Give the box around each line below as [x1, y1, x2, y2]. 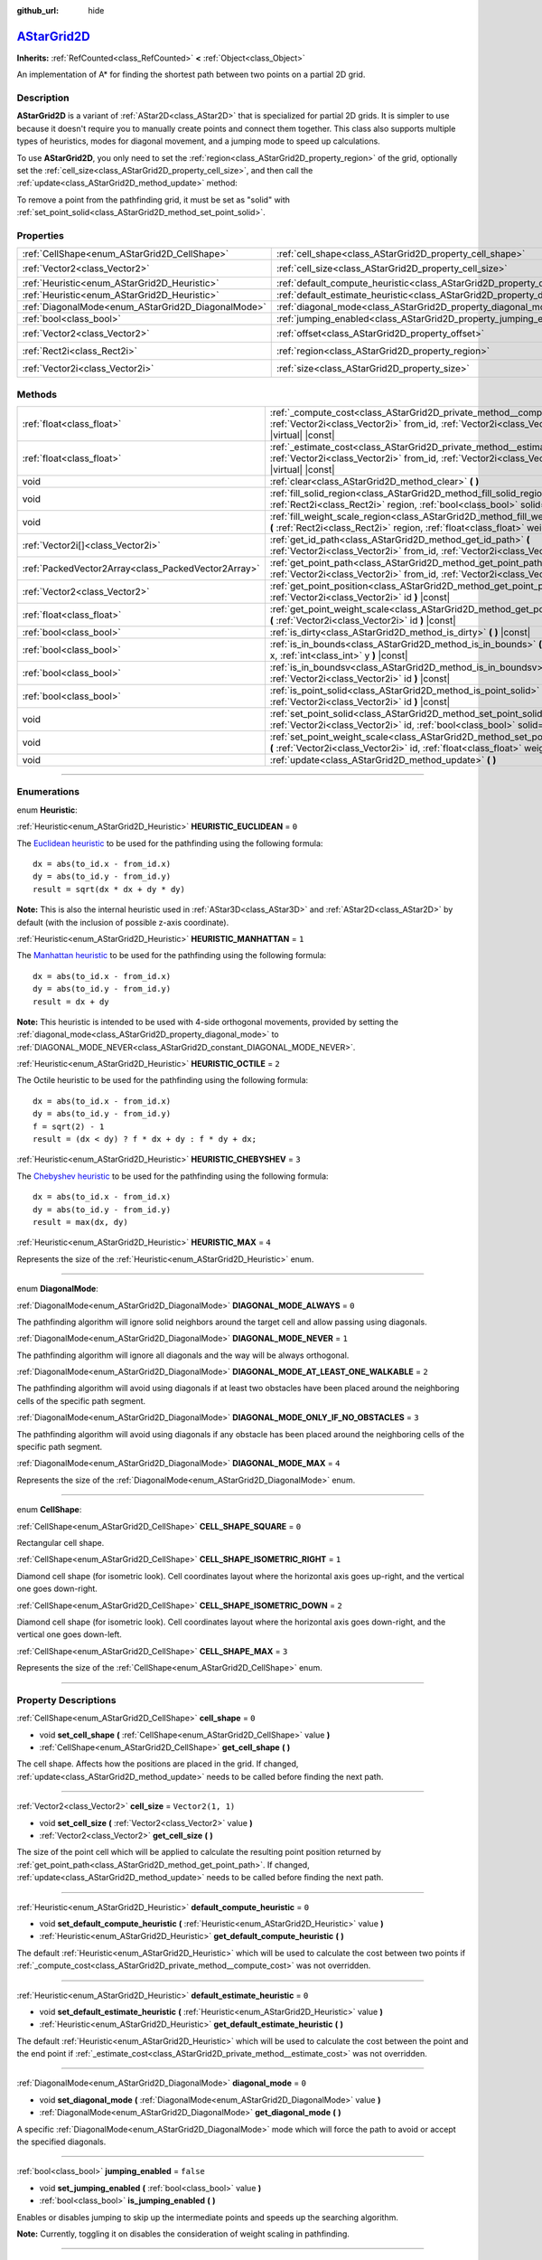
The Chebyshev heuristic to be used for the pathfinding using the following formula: [16, 1171, 329, 1182]
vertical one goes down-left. [16, 1629, 122, 1640]
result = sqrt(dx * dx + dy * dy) [33, 884, 185, 894]
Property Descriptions [16, 1693, 117, 1706]
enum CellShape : [16, 1504, 82, 1515]
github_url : [16, 5, 59, 15]
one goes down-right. [16, 1583, 98, 1595]
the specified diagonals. [16, 2136, 107, 2147]
